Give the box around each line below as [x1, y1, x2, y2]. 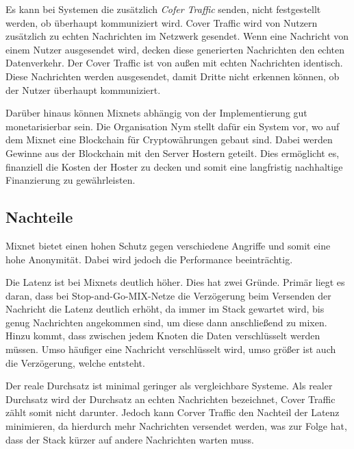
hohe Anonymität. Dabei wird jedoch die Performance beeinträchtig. [5, 252, 293, 266]
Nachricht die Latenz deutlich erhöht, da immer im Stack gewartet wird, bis [5, 302, 325, 316]
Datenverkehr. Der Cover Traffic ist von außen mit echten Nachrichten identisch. [5, 56, 343, 70]
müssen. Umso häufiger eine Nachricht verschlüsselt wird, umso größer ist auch [5, 342, 336, 356]
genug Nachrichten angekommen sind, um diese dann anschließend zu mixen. [5, 315, 327, 329]
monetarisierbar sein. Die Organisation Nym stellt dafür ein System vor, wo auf [5, 119, 340, 133]
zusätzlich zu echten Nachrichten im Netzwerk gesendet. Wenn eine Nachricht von [5, 29, 349, 43]
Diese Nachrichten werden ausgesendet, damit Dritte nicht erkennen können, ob [5, 69, 340, 83]
